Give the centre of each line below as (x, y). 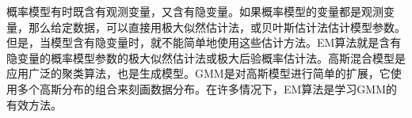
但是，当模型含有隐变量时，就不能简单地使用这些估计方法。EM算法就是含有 (204, 42)
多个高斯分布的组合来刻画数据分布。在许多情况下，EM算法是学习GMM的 (207, 88)
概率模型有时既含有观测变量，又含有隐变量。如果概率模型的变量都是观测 (195, 11)
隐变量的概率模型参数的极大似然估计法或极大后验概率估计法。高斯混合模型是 (206, 57)
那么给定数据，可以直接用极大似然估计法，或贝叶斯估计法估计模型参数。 (217, 27)
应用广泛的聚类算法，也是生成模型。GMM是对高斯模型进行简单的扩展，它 (198, 73)
